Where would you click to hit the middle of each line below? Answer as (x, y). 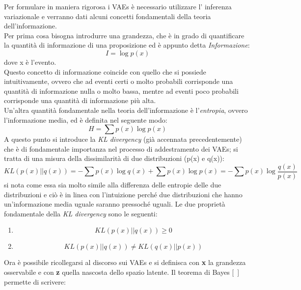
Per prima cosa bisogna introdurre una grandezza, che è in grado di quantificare (124, 35)
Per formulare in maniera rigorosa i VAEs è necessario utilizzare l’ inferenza (118, 6)
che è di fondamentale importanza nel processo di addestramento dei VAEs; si (121, 148)
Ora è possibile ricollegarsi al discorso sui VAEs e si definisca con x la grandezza (125, 262)
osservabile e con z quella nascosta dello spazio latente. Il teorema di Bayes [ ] (122, 272)
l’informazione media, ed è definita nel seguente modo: (86, 119)
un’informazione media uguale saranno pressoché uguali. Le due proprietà (115, 204)
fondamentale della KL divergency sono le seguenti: (81, 213)
